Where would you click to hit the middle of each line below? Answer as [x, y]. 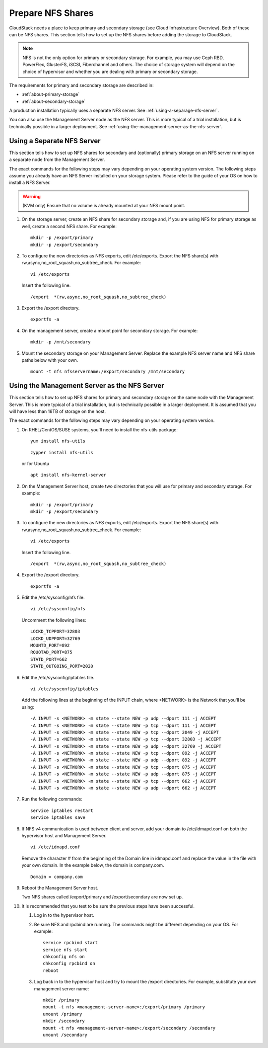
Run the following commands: [52, 799]
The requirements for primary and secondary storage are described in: [81, 85]
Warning [32, 196]
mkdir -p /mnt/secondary [61, 342]
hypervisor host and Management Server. [64, 836]
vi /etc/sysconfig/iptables [65, 689]
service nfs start [65, 950]
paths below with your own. [50, 360]
